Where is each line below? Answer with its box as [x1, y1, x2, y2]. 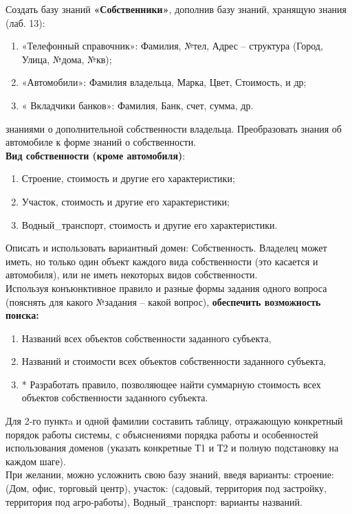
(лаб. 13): [5, 15, 45, 30]
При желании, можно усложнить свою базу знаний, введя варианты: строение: [5, 467, 334, 482]
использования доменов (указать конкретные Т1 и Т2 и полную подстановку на [5, 440, 339, 455]
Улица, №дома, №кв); [21, 52, 112, 66]
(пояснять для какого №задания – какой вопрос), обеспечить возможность [5, 294, 321, 309]
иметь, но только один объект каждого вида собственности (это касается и [5, 254, 318, 268]
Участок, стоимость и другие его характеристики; [21, 194, 230, 208]
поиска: [5, 308, 39, 322]
